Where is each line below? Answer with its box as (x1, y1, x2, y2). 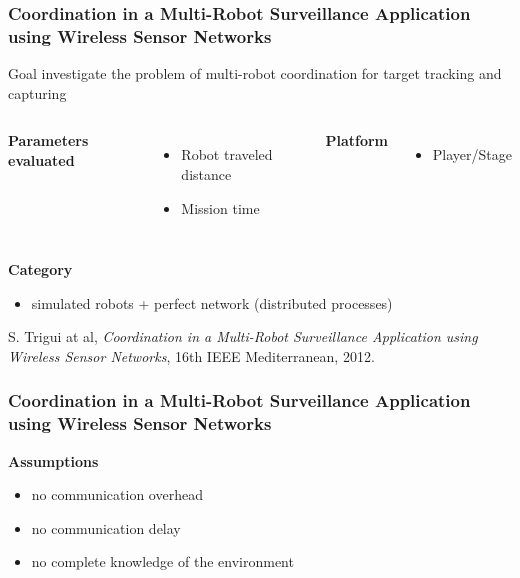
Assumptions (8, 450, 99, 471)
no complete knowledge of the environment (31, 551, 294, 572)
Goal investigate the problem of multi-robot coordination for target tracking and (8, 63, 502, 84)
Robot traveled (181, 144, 273, 165)
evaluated (8, 149, 75, 170)
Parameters (8, 130, 89, 151)
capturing (8, 82, 67, 103)
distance (181, 163, 232, 184)
